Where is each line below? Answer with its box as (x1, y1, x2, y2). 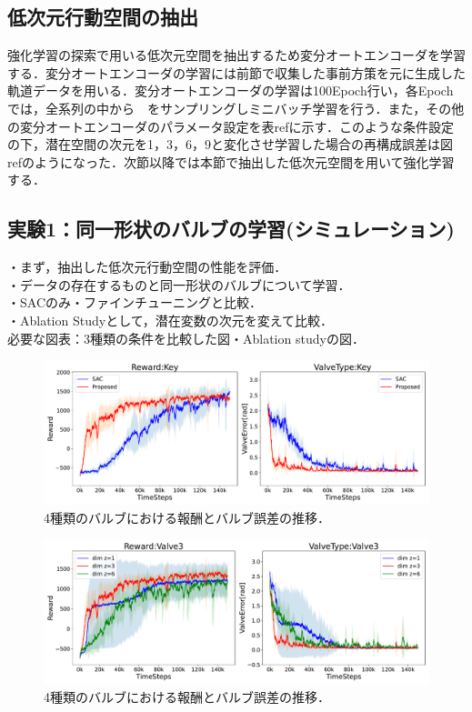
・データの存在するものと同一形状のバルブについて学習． (7, 275, 351, 294)
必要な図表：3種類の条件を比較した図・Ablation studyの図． (7, 328, 365, 347)
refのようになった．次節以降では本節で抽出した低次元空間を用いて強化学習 (7, 152, 455, 171)
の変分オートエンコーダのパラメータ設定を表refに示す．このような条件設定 (7, 116, 455, 135)
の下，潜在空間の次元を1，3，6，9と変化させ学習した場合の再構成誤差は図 (7, 135, 453, 154)
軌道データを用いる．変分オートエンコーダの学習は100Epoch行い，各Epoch (7, 81, 454, 100)
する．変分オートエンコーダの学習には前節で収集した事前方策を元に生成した (7, 63, 466, 82)
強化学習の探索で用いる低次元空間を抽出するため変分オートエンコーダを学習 (7, 45, 466, 65)
